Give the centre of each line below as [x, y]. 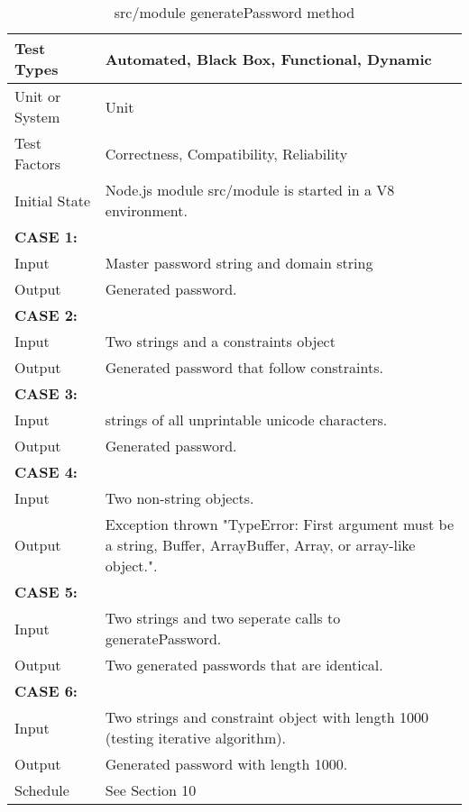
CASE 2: [46, 315]
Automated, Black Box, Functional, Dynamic [268, 59]
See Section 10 [151, 790]
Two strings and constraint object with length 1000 [267, 717]
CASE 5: [46, 592]
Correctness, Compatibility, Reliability [226, 153]
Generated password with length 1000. [226, 764]
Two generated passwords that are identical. [244, 665]
